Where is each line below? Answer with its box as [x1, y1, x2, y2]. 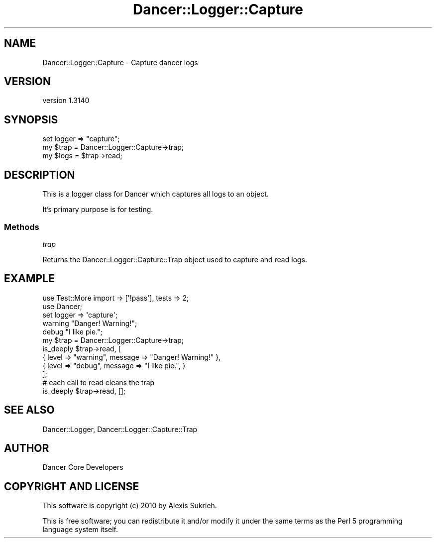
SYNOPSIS [4, 113, 58, 126]
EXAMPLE [4, 272, 55, 285]
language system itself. [42, 525, 118, 534]
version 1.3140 [42, 96, 90, 105]
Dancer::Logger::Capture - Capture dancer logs [42, 58, 198, 67]
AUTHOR [4, 441, 49, 454]
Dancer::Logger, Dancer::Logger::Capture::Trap [42, 425, 198, 434]
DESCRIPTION [4, 168, 75, 181]
